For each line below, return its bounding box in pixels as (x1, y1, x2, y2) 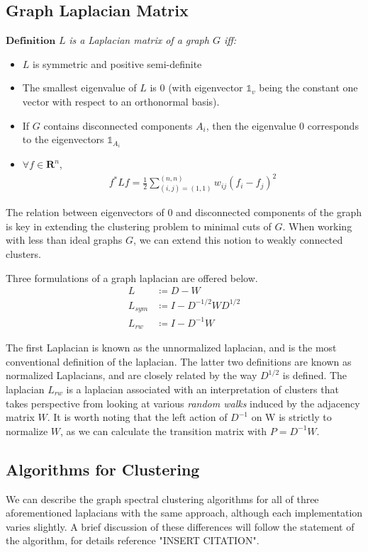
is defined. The (282, 368, 347, 383)
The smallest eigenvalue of (22, 80, 137, 95)
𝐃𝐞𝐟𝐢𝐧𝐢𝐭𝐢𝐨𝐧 (6, 36, 56, 47)
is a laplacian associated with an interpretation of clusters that (66, 382, 339, 396)
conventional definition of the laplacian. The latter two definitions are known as (6, 354, 352, 368)
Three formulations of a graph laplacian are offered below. (6, 270, 258, 285)
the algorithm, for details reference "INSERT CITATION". (6, 533, 260, 548)
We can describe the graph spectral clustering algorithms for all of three (6, 491, 319, 506)
